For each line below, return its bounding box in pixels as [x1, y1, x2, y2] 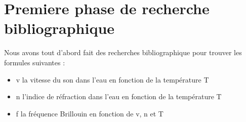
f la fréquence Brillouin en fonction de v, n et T [16, 108, 163, 118]
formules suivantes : [4, 57, 65, 67]
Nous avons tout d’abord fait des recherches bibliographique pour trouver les [4, 47, 242, 58]
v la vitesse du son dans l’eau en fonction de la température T [16, 74, 209, 85]
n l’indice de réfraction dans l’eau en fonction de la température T [16, 91, 222, 102]
